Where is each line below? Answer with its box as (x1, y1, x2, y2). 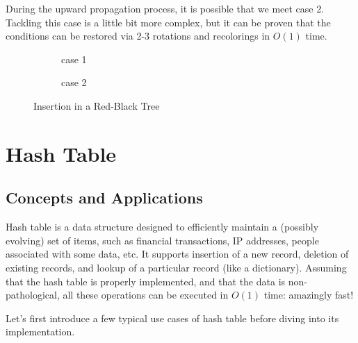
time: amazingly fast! (263, 287, 354, 302)
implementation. (6, 324, 75, 339)
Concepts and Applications (6, 187, 203, 208)
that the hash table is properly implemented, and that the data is (6, 274, 286, 288)
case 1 (61, 51, 87, 66)
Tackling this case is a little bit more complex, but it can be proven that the (6, 15, 331, 29)
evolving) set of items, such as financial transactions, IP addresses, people (6, 233, 319, 247)
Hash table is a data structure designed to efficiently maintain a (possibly (6, 219, 319, 234)
